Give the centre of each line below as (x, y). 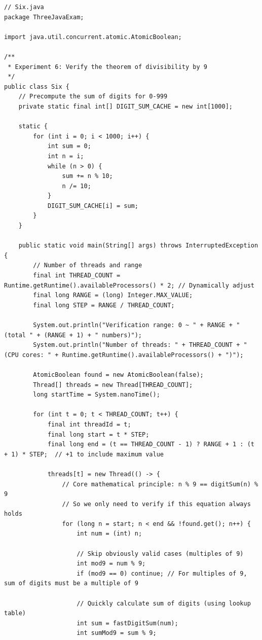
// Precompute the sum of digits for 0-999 (93, 97)
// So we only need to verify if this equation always (156, 504)
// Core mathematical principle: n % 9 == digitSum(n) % (160, 484)
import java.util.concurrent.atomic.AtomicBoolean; (93, 37)
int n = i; (66, 156)
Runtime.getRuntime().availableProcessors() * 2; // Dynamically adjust (129, 285)
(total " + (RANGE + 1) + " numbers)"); (73, 335)
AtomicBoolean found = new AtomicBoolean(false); (118, 375)
